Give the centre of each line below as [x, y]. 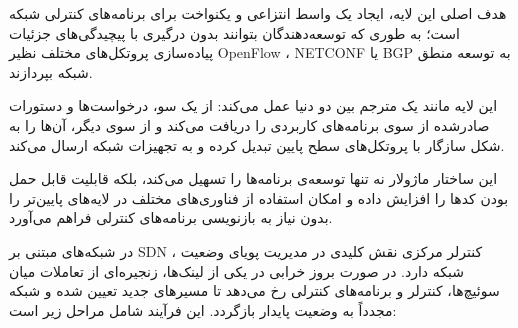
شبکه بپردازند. [51, 71]
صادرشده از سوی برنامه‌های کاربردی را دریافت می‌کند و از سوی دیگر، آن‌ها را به [249, 124]
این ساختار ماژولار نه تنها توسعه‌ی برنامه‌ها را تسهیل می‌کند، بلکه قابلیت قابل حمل [253, 178]
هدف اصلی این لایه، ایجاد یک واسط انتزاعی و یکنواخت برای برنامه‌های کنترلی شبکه [258, 13]
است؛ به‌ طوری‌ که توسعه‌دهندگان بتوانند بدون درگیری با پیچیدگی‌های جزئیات [234, 32]
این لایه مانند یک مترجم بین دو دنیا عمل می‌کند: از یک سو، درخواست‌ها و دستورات [253, 105]
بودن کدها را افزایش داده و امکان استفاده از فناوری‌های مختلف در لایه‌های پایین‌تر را [259, 197]
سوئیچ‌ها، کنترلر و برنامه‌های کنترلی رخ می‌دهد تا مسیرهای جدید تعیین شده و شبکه [254, 290]
